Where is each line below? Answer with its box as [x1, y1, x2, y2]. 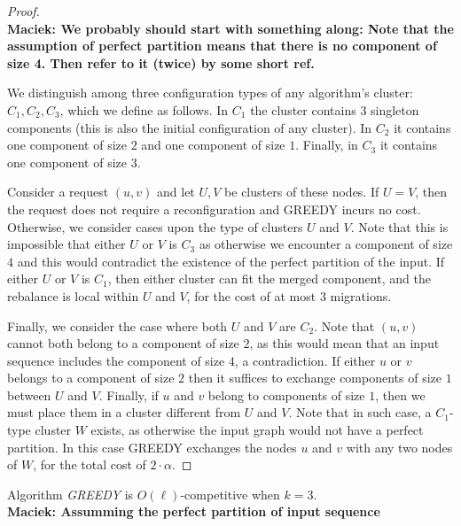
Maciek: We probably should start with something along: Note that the [7, 19, 454, 37]
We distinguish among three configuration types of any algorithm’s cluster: [7, 83, 413, 102]
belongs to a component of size [7, 368, 175, 387]
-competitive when [180, 484, 280, 503]
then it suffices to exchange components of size [188, 368, 441, 387]
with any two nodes [346, 437, 453, 456]
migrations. [330, 286, 392, 305]
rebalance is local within [7, 286, 139, 305]
